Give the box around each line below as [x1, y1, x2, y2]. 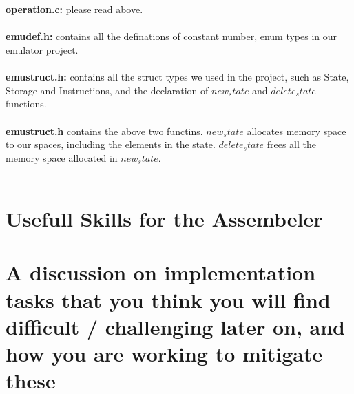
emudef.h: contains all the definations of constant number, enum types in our [6, 29, 337, 43]
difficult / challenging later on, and [6, 312, 345, 340]
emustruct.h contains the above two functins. [6, 123, 203, 138]
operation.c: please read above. [6, 2, 143, 17]
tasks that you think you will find [6, 285, 331, 313]
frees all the [267, 137, 316, 152]
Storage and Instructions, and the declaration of [6, 83, 209, 97]
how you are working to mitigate [6, 340, 323, 368]
